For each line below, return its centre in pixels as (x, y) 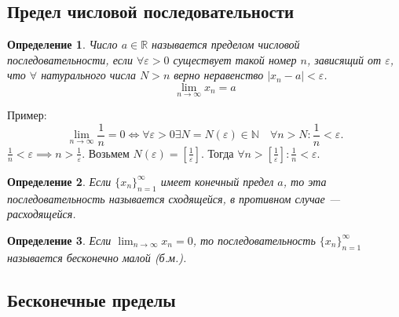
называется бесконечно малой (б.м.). (97, 257)
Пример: (27, 115)
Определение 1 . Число (62, 44)
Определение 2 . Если (59, 181)
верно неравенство (219, 75)
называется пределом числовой (226, 44)
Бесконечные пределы (92, 299)
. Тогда (218, 153)
